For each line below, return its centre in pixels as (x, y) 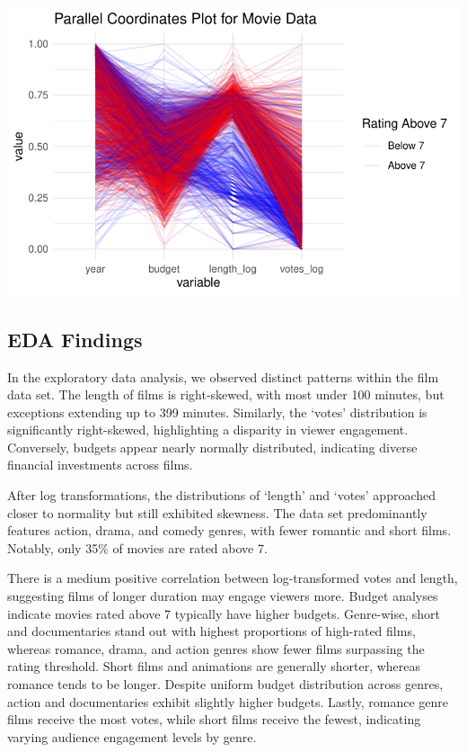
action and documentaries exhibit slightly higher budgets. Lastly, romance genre (228, 701)
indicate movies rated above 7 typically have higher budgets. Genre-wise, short (224, 613)
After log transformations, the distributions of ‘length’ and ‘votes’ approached (222, 495)
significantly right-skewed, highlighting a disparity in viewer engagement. (208, 430)
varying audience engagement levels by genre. (132, 736)
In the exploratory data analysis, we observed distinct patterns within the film (223, 376)
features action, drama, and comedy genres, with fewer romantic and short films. (229, 530)
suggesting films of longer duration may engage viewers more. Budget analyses (223, 596)
